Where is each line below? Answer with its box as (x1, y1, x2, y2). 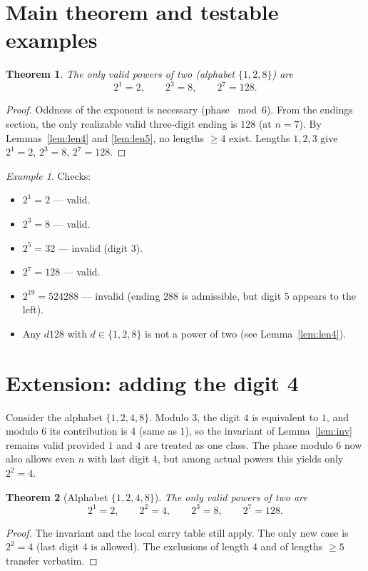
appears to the (292, 288, 356, 303)
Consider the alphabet (6, 409, 103, 424)
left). (22, 302, 44, 317)
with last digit (87, 451, 150, 466)
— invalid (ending (81, 288, 160, 303)
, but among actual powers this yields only (157, 451, 344, 466)
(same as (138, 423, 177, 438)
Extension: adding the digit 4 (6, 368, 299, 397)
